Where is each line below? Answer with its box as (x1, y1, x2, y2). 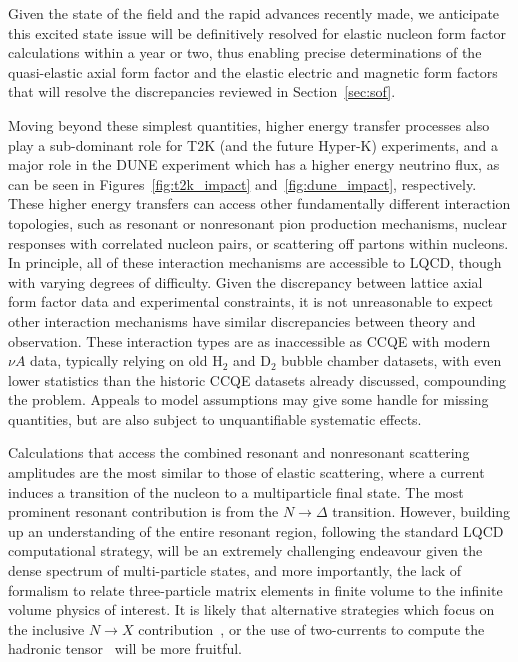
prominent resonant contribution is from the (8, 501, 279, 522)
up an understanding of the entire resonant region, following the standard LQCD (8, 520, 504, 541)
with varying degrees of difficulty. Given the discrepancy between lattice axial (8, 271, 483, 292)
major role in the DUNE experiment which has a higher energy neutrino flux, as (8, 154, 500, 175)
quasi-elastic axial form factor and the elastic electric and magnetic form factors (8, 61, 498, 82)
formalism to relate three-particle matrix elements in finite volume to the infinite (8, 579, 503, 600)
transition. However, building (332, 501, 511, 522)
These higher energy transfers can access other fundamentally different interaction (8, 193, 511, 214)
